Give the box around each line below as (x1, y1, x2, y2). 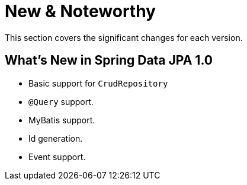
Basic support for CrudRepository (28, 78, 168, 88)
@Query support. (28, 96, 94, 107)
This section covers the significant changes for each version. (5, 32, 243, 43)
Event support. (28, 151, 86, 162)
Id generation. (28, 133, 83, 143)
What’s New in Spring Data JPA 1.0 (5, 53, 213, 68)
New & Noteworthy (5, 1, 156, 21)
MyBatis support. (28, 114, 95, 125)
